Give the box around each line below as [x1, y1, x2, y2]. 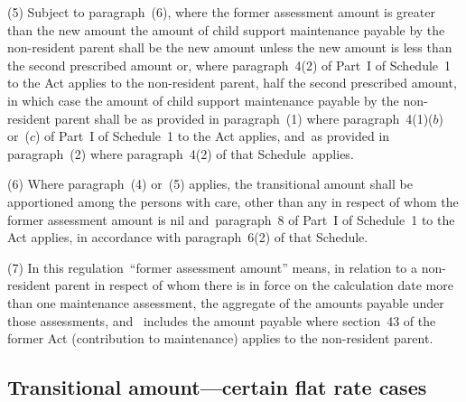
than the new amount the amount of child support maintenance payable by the [7, 20, 445, 39]
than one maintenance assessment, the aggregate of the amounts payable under [7, 293, 444, 312]
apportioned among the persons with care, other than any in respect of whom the [7, 192, 459, 210]
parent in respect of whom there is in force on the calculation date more [54, 276, 453, 294]
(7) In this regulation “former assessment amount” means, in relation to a [7, 257, 418, 276]
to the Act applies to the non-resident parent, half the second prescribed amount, [7, 73, 457, 92]
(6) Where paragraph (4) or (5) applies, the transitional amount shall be [7, 174, 413, 193]
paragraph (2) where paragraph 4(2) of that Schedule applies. [7, 144, 354, 163]
